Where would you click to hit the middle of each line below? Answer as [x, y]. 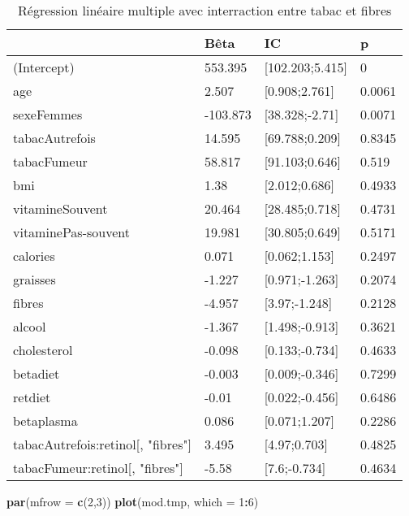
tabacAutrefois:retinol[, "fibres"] [102, 444]
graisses [34, 279]
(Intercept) [44, 67]
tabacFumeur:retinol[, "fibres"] [98, 468]
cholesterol [43, 350]
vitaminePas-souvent [71, 232]
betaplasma [45, 421]
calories [34, 256]
